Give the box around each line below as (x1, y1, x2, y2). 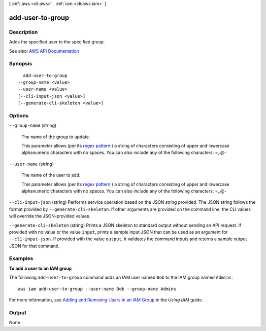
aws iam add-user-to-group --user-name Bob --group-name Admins (18, 286, 177, 292)
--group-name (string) (9, 122, 57, 128)
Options (9, 112, 29, 119)
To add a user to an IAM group (9, 265, 72, 271)
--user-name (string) (9, 161, 54, 167)
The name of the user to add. (21, 172, 81, 178)
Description (9, 29, 38, 36)
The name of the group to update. (21, 134, 90, 140)
